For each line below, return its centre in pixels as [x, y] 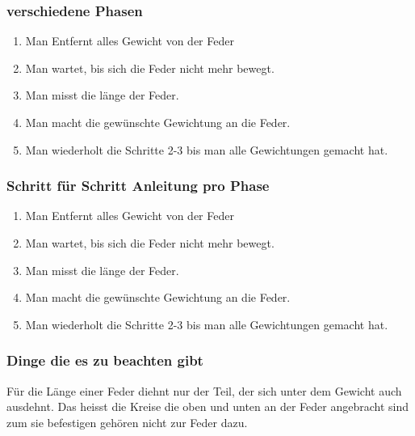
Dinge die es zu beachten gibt [105, 360]
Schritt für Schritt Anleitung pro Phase [138, 186]
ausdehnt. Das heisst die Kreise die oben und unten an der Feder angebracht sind [208, 406]
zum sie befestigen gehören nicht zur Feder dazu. [127, 422]
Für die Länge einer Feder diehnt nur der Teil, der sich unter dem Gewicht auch [204, 390]
